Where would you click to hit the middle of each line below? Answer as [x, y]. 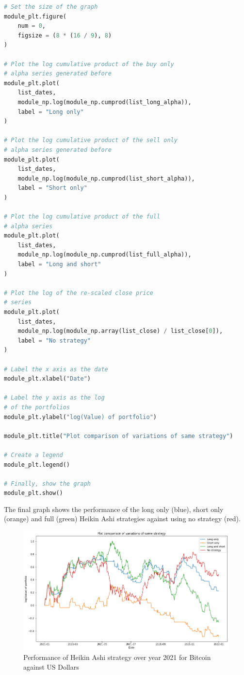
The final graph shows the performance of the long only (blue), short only [114, 509]
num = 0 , [32, 26]
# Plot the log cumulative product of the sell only [91, 140]
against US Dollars [51, 666]
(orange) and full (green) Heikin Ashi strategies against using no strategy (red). [122, 519]
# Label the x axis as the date [56, 369]
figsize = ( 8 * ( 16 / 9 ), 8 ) [65, 35]
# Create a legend [33, 455]
